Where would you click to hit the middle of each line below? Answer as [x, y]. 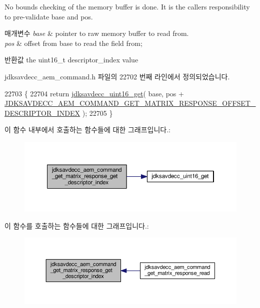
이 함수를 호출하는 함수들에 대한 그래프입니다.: [77, 225]
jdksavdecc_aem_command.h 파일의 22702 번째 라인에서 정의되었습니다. [117, 76]
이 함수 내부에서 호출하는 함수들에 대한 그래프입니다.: [87, 130]
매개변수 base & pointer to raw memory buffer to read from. [97, 33]
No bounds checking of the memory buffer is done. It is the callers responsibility [127, 6]
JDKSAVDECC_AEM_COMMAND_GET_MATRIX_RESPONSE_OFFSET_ [130, 103]
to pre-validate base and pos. [49, 16]
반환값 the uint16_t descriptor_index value [71, 60]
